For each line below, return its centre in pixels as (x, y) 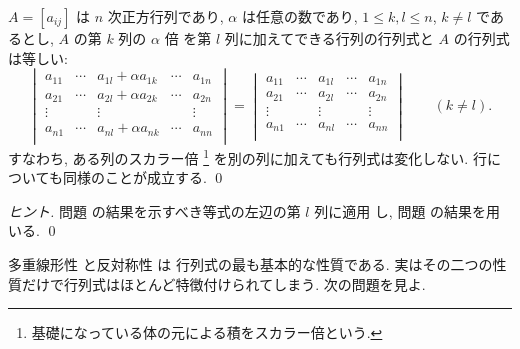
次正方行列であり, (165, 16)
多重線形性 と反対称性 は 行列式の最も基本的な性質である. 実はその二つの (250, 263)
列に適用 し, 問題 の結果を (400, 210)
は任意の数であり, (299, 16)
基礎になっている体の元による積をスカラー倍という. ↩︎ (207, 332)
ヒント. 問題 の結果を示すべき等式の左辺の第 (154, 210)
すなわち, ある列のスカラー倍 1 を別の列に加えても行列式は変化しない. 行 (247, 156)
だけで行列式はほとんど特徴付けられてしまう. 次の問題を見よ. (223, 283)
